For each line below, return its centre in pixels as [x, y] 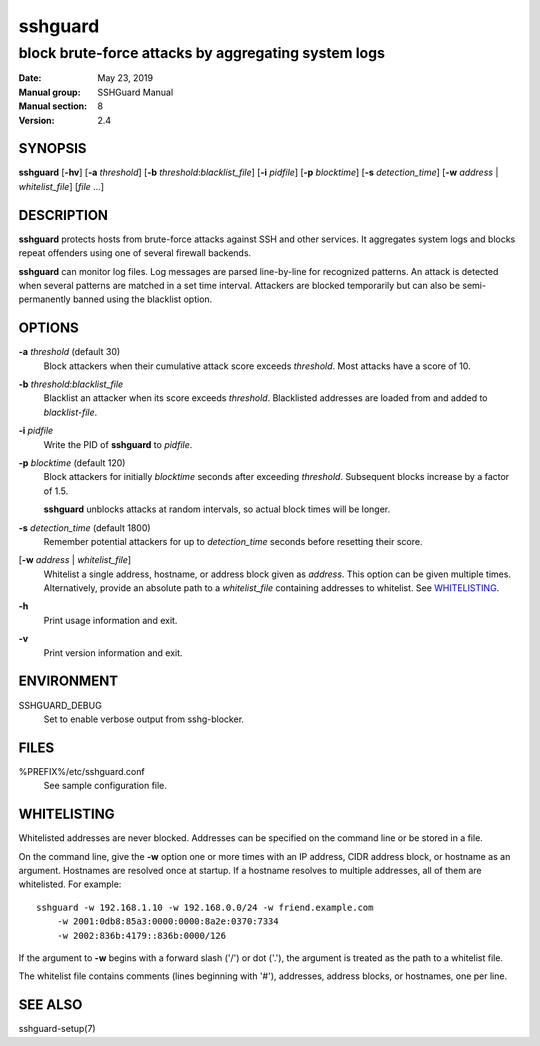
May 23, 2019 [125, 78]
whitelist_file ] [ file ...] [61, 186]
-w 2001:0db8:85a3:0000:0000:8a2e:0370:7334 [167, 921]
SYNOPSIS [52, 148]
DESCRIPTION [63, 215]
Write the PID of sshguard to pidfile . [118, 444]
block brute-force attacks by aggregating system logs [201, 53]
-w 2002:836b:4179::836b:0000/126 [141, 935]
